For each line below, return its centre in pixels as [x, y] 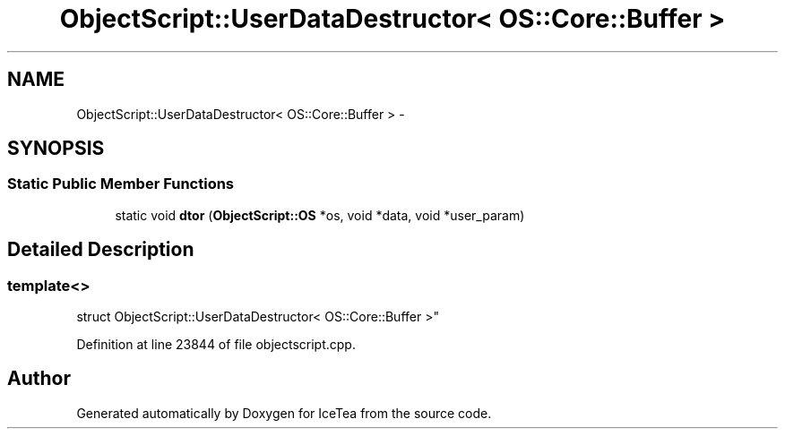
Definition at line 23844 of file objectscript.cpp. [216, 345]
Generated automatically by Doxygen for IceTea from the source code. [284, 413]
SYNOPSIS [56, 149]
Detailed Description [101, 250]
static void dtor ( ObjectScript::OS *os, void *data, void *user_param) [320, 215]
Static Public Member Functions [121, 184]
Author [39, 379]
